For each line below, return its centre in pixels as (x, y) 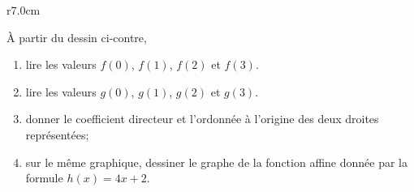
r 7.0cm (24, 10)
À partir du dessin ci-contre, (77, 37)
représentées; (57, 134)
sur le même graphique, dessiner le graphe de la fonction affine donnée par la (216, 162)
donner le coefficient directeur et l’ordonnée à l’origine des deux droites (202, 119)
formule (44, 178)
